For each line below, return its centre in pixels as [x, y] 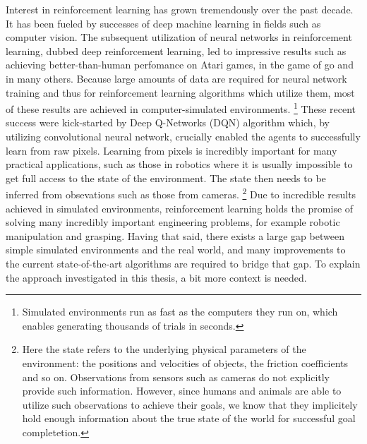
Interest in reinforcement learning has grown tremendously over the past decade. [180, 9]
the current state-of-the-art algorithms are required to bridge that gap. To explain [183, 263]
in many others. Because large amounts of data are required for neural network [176, 78]
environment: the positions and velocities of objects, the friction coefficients [185, 362]
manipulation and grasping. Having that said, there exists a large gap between [175, 235]
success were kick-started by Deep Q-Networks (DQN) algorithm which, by [168, 122]
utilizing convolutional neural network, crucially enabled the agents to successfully [183, 136]
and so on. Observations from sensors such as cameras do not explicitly [176, 377]
